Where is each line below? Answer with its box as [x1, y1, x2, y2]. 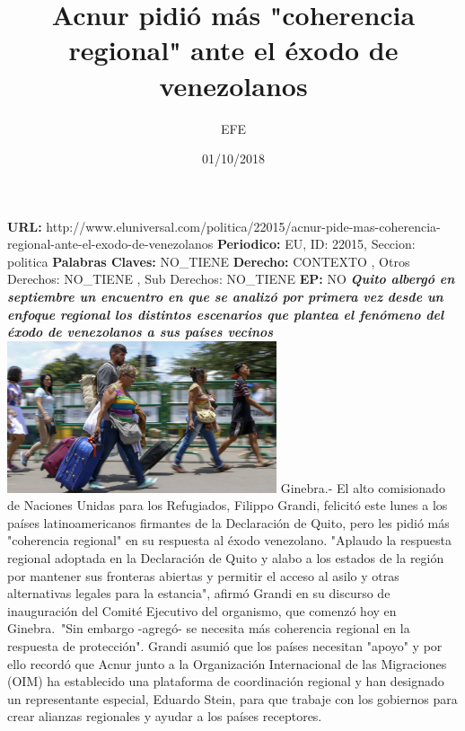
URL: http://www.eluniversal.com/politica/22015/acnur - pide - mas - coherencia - [7, 216, 441, 235]
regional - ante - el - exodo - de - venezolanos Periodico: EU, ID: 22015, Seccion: [7, 234, 416, 253]
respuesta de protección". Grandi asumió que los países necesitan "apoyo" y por [7, 636, 443, 655]
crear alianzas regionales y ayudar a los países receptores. [7, 707, 322, 726]
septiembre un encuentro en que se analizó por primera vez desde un [7, 287, 443, 306]
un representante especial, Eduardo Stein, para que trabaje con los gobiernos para [7, 689, 458, 708]
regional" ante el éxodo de [68, 31, 399, 68]
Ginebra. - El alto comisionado [280, 478, 445, 497]
